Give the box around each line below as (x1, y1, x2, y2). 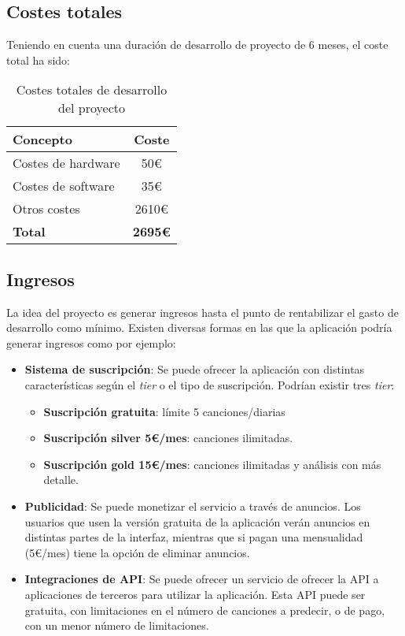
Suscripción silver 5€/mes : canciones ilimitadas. (43, 430, 293, 446)
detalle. (43, 471, 79, 488)
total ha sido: (6, 51, 70, 68)
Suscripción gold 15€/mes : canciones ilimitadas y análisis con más (43, 456, 381, 472)
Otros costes (13, 199, 80, 218)
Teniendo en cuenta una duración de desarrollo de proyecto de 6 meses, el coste (6, 36, 388, 53)
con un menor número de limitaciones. (24, 617, 209, 634)
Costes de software (13, 177, 115, 195)
